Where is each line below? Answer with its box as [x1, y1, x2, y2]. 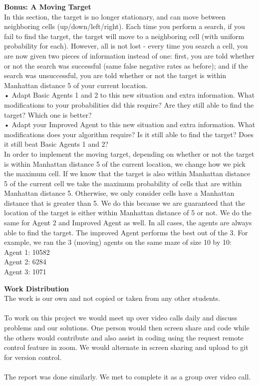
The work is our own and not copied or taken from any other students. [4, 293, 221, 303]
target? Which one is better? [4, 109, 92, 120]
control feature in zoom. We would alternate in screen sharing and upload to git [4, 342, 249, 352]
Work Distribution [4, 283, 69, 293]
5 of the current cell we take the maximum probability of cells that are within [4, 178, 242, 188]
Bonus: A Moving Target [4, 2, 91, 12]
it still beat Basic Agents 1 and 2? [4, 139, 109, 149]
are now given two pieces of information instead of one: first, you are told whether [4, 50, 255, 61]
